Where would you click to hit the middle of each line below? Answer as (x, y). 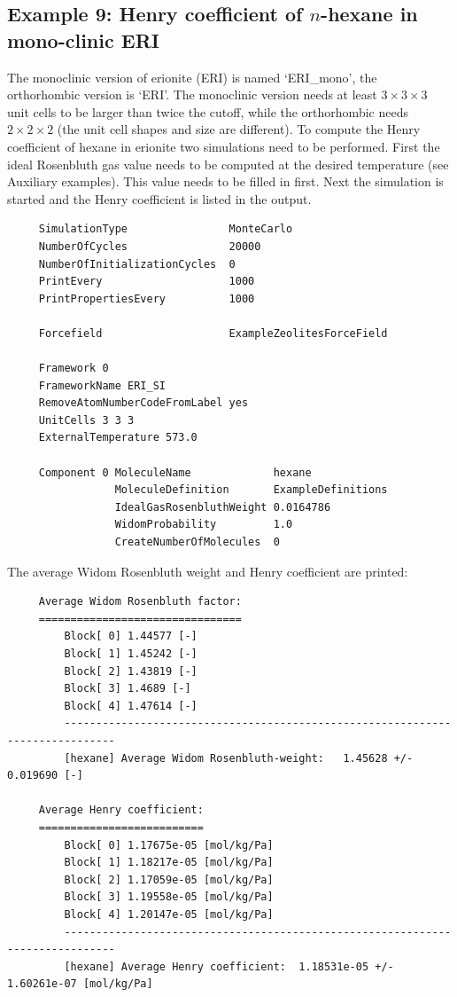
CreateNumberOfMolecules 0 (197, 542)
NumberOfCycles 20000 (150, 246)
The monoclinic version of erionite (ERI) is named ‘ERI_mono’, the (192, 77)
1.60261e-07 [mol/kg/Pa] (80, 984)
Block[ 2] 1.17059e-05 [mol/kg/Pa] (169, 879)
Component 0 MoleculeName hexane (175, 472)
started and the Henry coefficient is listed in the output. (159, 198)
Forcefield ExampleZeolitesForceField (213, 333)
